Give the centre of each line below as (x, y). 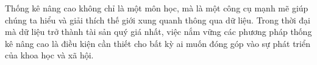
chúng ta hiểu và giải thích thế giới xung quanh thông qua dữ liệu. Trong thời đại (158, 20)
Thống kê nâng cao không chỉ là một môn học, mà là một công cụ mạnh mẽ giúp (157, 8)
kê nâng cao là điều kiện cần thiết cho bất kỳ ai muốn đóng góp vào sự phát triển (158, 43)
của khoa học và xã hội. (49, 55)
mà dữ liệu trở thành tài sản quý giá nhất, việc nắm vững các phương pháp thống (158, 32)
